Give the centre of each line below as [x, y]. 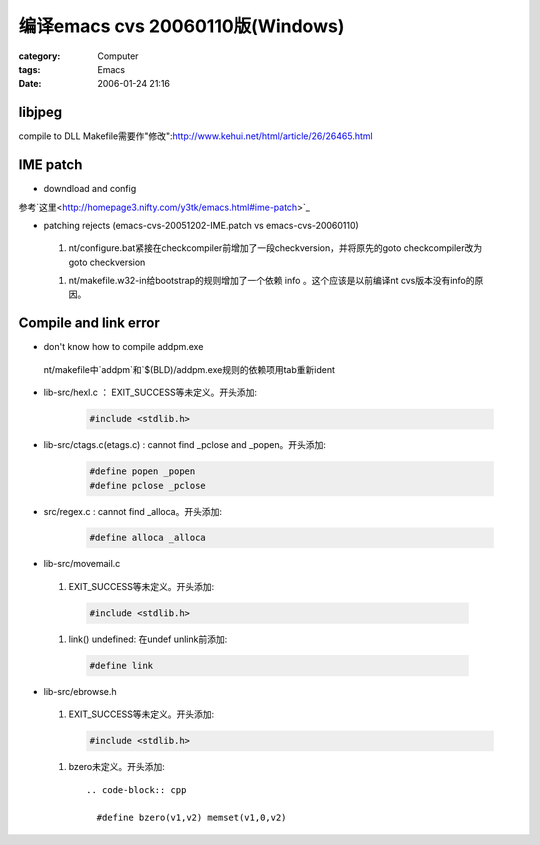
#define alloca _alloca [148, 538]
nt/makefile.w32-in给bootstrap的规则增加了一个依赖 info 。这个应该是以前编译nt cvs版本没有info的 [271, 281]
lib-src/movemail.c [82, 564]
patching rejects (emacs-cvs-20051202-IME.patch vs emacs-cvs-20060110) [201, 225]
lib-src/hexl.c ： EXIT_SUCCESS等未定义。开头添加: [150, 392]
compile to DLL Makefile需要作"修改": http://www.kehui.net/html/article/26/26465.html [196, 136]
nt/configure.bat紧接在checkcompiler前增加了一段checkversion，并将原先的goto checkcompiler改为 [275, 248]
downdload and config [90, 189]
